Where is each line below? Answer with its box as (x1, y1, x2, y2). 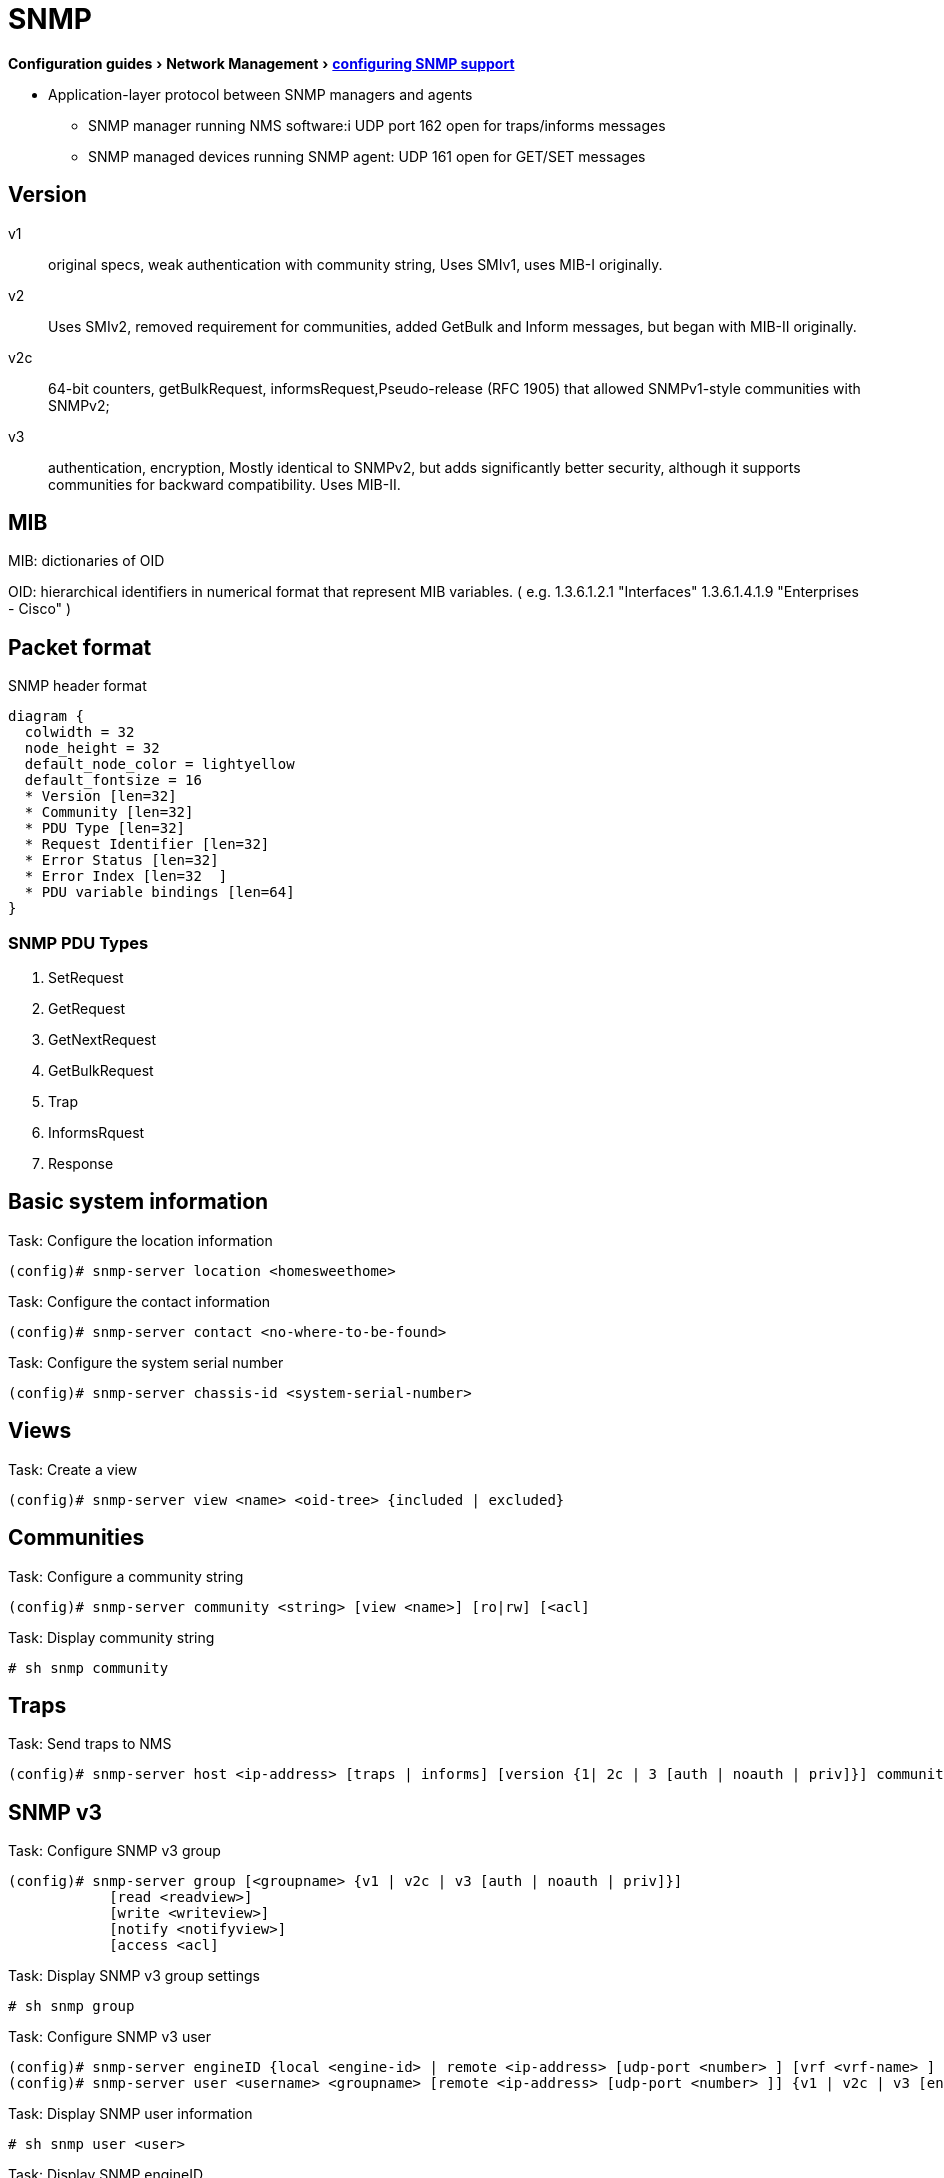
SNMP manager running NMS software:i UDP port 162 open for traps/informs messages (88, 116, 666, 134)
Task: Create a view (8, 1460, 138, 1478)
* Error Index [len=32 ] (24, 868, 228, 885)
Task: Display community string (8, 1628, 215, 1646)
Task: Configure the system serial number (8, 1353, 284, 1371)
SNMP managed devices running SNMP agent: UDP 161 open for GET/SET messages (88, 147, 646, 165)
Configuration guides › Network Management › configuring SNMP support (8, 54, 515, 72)
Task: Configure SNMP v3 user (8, 2028, 211, 2046)
